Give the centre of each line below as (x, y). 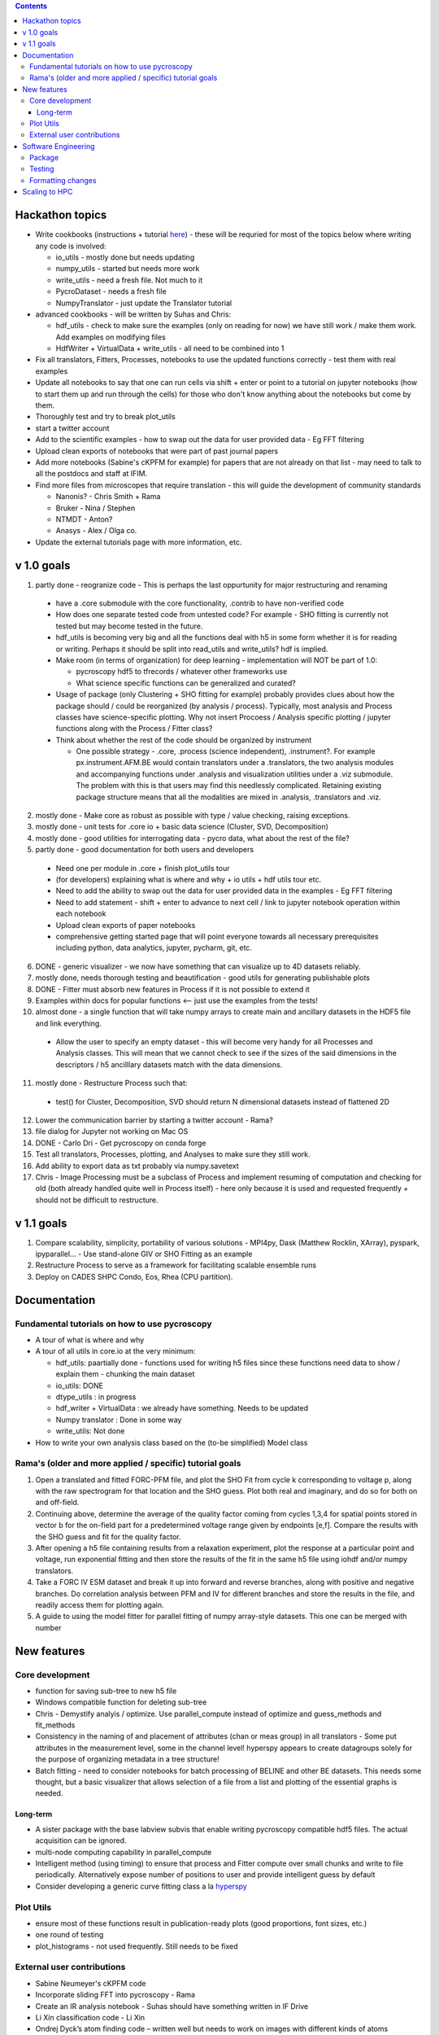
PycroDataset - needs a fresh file (111, 291)
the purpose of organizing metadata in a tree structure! (127, 1759)
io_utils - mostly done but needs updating (125, 257)
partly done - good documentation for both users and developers (145, 850)
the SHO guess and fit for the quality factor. (109, 1536)
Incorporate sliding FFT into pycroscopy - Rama (115, 1995)
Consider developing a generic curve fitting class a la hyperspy (141, 1886)
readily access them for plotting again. (100, 1604)
